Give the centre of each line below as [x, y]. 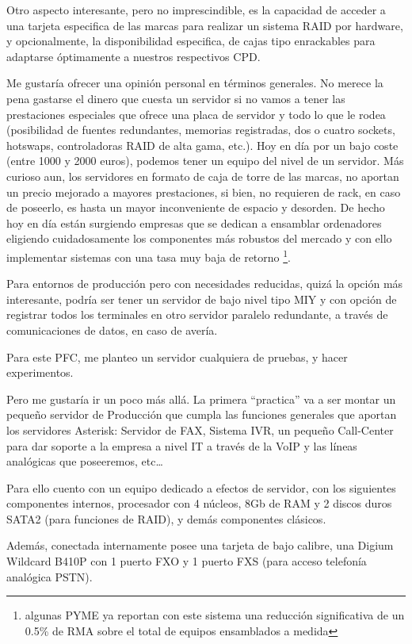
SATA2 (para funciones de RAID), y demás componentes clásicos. [166, 518]
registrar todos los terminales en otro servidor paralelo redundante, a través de [197, 314]
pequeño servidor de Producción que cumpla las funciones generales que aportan [202, 414]
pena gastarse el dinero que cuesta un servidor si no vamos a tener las [176, 98]
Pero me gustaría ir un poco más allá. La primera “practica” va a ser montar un [201, 399]
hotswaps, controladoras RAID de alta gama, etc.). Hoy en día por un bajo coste [202, 145]
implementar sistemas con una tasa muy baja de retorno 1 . [149, 255]
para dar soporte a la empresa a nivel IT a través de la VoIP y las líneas [182, 445]
